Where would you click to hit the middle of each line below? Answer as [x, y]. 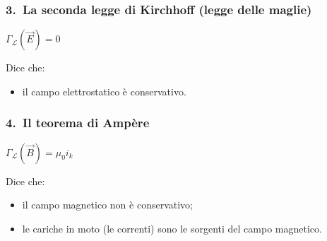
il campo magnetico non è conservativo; [108, 205]
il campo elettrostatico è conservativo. [104, 91]
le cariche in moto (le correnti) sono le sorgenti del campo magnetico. [172, 228]
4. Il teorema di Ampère [78, 123]
